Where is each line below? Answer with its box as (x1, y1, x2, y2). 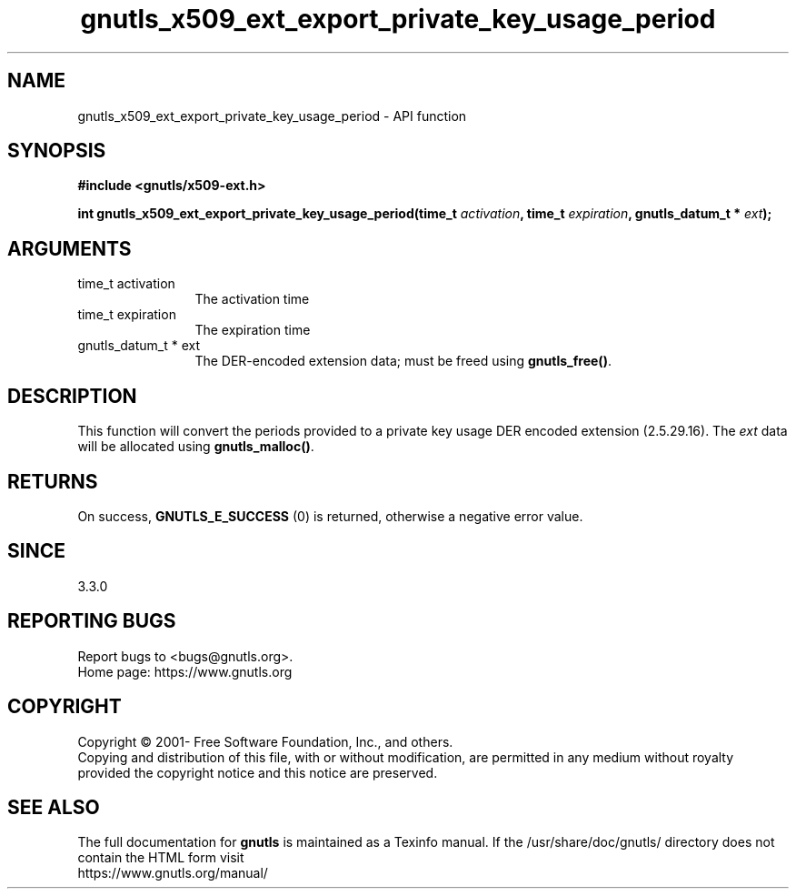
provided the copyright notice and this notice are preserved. (77, 764, 438, 780)
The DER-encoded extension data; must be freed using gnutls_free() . (194, 353, 612, 369)
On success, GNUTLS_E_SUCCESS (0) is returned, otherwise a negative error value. (77, 508, 583, 524)
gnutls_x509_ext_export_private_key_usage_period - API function (77, 107, 467, 124)
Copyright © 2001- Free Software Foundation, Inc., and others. (77, 733, 453, 750)
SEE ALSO (7, 795, 100, 819)
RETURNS (7, 469, 98, 493)
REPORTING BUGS (7, 609, 176, 633)
